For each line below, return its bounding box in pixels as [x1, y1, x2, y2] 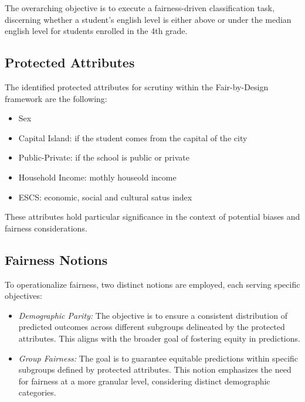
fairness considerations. [5, 222, 87, 234]
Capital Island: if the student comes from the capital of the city [18, 131, 248, 144]
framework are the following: [5, 92, 107, 104]
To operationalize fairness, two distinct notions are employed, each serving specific [5, 278, 300, 290]
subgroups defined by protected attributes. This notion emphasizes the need [18, 363, 292, 376]
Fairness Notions [5, 250, 108, 268]
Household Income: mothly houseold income [18, 171, 177, 183]
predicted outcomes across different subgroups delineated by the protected [18, 321, 285, 333]
